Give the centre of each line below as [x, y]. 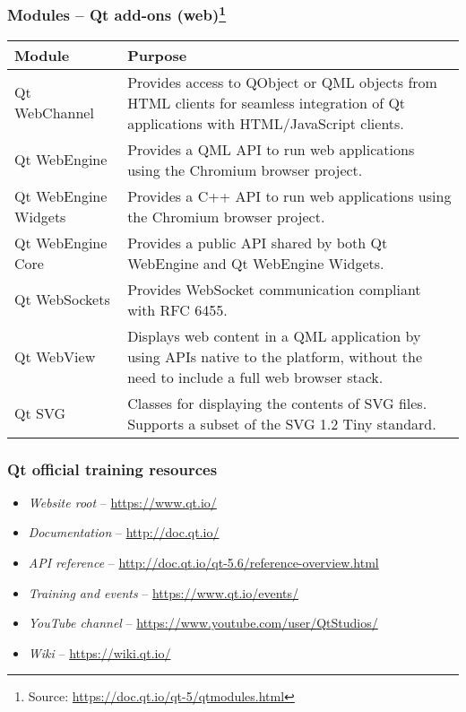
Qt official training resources [112, 469]
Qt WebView [55, 356]
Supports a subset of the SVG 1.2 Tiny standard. [282, 423]
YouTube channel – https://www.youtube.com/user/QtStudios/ [203, 623]
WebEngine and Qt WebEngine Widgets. [256, 263]
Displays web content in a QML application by [274, 335]
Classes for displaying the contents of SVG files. [277, 403]
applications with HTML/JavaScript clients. [266, 123]
